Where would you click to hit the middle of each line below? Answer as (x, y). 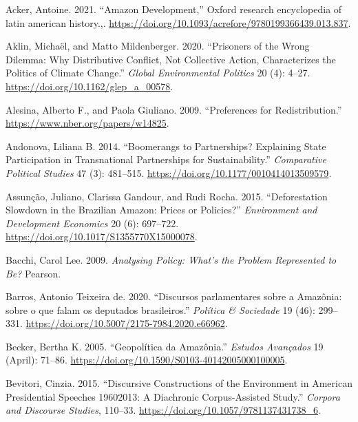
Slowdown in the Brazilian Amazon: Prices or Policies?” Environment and (161, 210)
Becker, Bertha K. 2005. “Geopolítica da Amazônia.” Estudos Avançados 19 (165, 346)
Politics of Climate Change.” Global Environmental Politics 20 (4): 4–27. (158, 73)
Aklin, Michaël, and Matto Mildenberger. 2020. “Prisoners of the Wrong (158, 46)
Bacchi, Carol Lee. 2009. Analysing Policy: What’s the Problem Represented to (171, 259)
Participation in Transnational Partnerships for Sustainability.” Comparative (166, 159)
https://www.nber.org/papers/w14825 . (87, 123)
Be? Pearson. (33, 273)
